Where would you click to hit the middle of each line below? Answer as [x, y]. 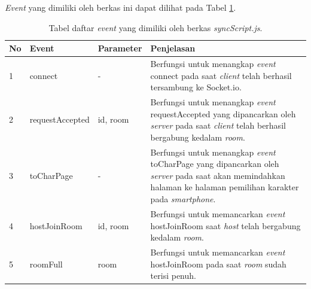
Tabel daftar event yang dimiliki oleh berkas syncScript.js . [155, 27]
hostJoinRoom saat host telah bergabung [225, 225]
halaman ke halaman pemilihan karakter [225, 187]
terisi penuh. [173, 276]
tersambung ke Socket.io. [196, 87]
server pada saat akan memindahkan [218, 175]
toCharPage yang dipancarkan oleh [215, 164]
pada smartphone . [183, 199]
